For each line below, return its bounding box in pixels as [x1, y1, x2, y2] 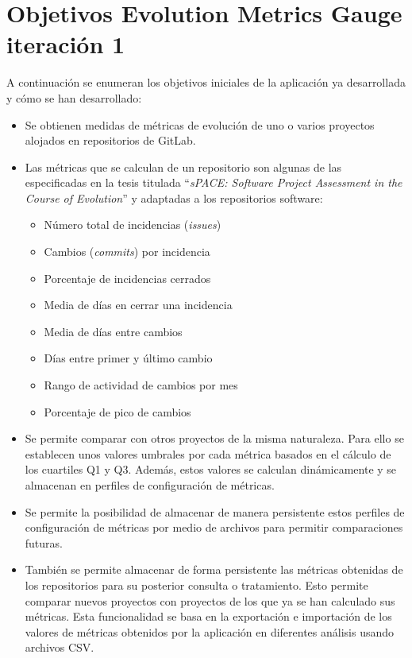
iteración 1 [6, 28, 125, 60]
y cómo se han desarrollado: [6, 89, 142, 106]
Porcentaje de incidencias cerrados [44, 269, 211, 286]
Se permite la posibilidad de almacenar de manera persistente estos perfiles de [25, 503, 405, 520]
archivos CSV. [25, 639, 94, 656]
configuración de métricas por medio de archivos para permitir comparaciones [25, 519, 403, 536]
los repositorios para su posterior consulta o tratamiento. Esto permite [25, 576, 368, 593]
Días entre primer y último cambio [44, 350, 213, 366]
